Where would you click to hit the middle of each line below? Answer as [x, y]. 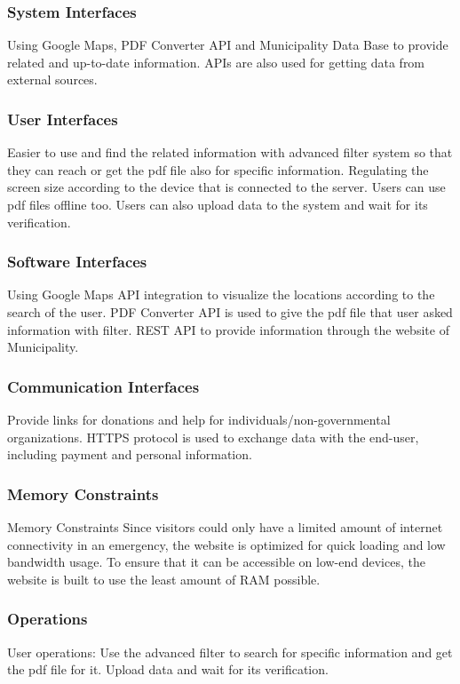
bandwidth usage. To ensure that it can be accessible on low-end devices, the [216, 562]
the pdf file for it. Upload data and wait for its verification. [168, 669]
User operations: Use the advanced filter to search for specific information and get [230, 652]
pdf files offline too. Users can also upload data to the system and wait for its [218, 204]
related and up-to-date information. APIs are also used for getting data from [216, 62]
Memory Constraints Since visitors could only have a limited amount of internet [225, 527]
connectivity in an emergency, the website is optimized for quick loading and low [226, 544]
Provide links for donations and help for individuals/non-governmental [199, 419]
